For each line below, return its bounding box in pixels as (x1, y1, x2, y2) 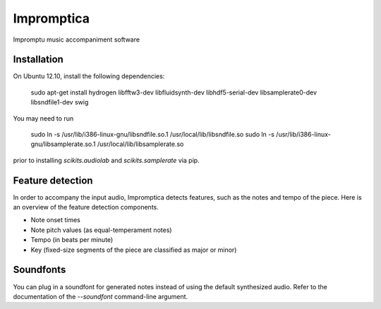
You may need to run (13, 114, 74, 123)
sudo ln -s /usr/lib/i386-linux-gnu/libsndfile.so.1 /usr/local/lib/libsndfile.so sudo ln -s (30, 131, 275, 139)
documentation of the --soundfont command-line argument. (13, 292, 188, 301)
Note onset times (30, 216, 81, 224)
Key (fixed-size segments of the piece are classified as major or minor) (30, 246, 237, 254)
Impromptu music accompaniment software (13, 35, 140, 44)
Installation (13, 54, 64, 66)
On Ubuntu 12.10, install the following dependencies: (13, 72, 165, 80)
